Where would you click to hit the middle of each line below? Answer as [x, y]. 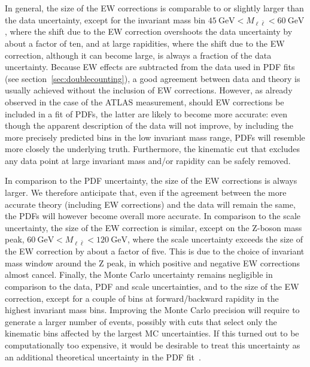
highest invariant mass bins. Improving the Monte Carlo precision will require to [152, 310]
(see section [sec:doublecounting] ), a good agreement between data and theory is [153, 78]
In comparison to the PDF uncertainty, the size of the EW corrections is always [151, 181]
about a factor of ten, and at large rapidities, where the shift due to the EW [145, 43]
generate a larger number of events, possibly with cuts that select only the [141, 321]
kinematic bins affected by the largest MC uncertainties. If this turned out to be [152, 333]
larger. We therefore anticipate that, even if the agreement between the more [146, 192]
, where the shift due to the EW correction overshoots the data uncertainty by [149, 31]
